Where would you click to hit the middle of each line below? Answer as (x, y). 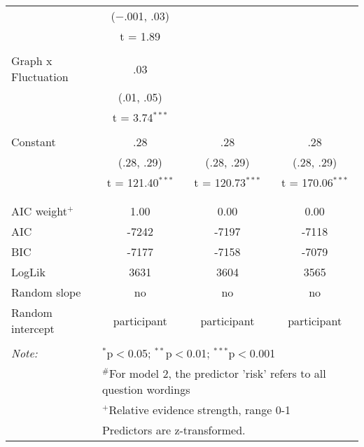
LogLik (28, 272)
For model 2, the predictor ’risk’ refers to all (218, 373)
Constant (34, 142)
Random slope (46, 292)
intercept (33, 328)
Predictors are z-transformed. (174, 430)
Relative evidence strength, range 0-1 (199, 410)
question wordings (146, 389)
